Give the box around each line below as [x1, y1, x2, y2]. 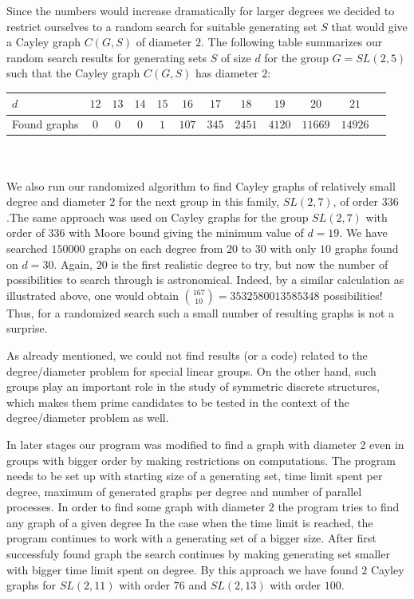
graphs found [334, 239, 399, 256]
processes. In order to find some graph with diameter [6, 499, 266, 515]
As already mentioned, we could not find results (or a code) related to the [6, 346, 368, 363]
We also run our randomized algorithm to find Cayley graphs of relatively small [6, 177, 396, 194]
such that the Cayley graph [6, 65, 140, 81]
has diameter [195, 65, 258, 81]
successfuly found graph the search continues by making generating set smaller [6, 546, 390, 562]
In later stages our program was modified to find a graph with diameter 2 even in [6, 435, 404, 452]
